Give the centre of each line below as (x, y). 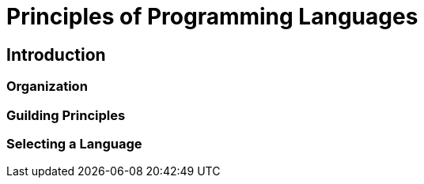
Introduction (56, 54)
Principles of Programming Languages (212, 17)
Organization (47, 86)
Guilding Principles (66, 115)
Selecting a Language (74, 143)
